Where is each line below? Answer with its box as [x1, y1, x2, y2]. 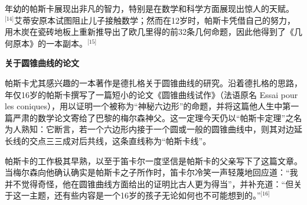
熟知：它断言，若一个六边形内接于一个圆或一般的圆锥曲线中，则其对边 [21, 123, 294, 135]
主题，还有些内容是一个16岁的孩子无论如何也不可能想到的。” [29, 189, 261, 201]
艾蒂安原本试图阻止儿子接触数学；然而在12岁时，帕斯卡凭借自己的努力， [14, 14, 296, 26]
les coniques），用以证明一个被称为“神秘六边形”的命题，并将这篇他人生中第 [5, 100, 291, 112]
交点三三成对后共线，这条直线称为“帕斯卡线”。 [29, 134, 211, 147]
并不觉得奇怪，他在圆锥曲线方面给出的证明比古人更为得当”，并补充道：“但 [5, 177, 294, 190]
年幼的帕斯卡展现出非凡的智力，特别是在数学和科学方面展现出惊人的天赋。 [5, 2, 294, 14]
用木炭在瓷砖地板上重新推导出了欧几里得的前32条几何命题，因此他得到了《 [5, 25, 294, 38]
